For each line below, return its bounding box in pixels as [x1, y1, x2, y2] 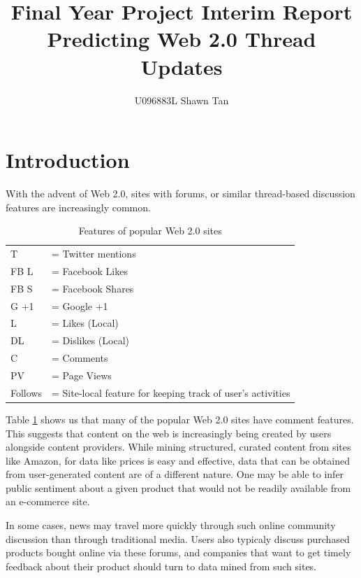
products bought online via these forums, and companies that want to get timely [6, 545, 351, 560]
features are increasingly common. [6, 199, 151, 214]
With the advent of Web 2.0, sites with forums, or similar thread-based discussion [6, 186, 355, 201]
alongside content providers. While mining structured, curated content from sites [6, 439, 351, 454]
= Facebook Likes [52, 263, 128, 278]
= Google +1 [52, 298, 108, 313]
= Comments [52, 351, 108, 365]
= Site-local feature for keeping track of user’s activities [52, 385, 290, 400]
